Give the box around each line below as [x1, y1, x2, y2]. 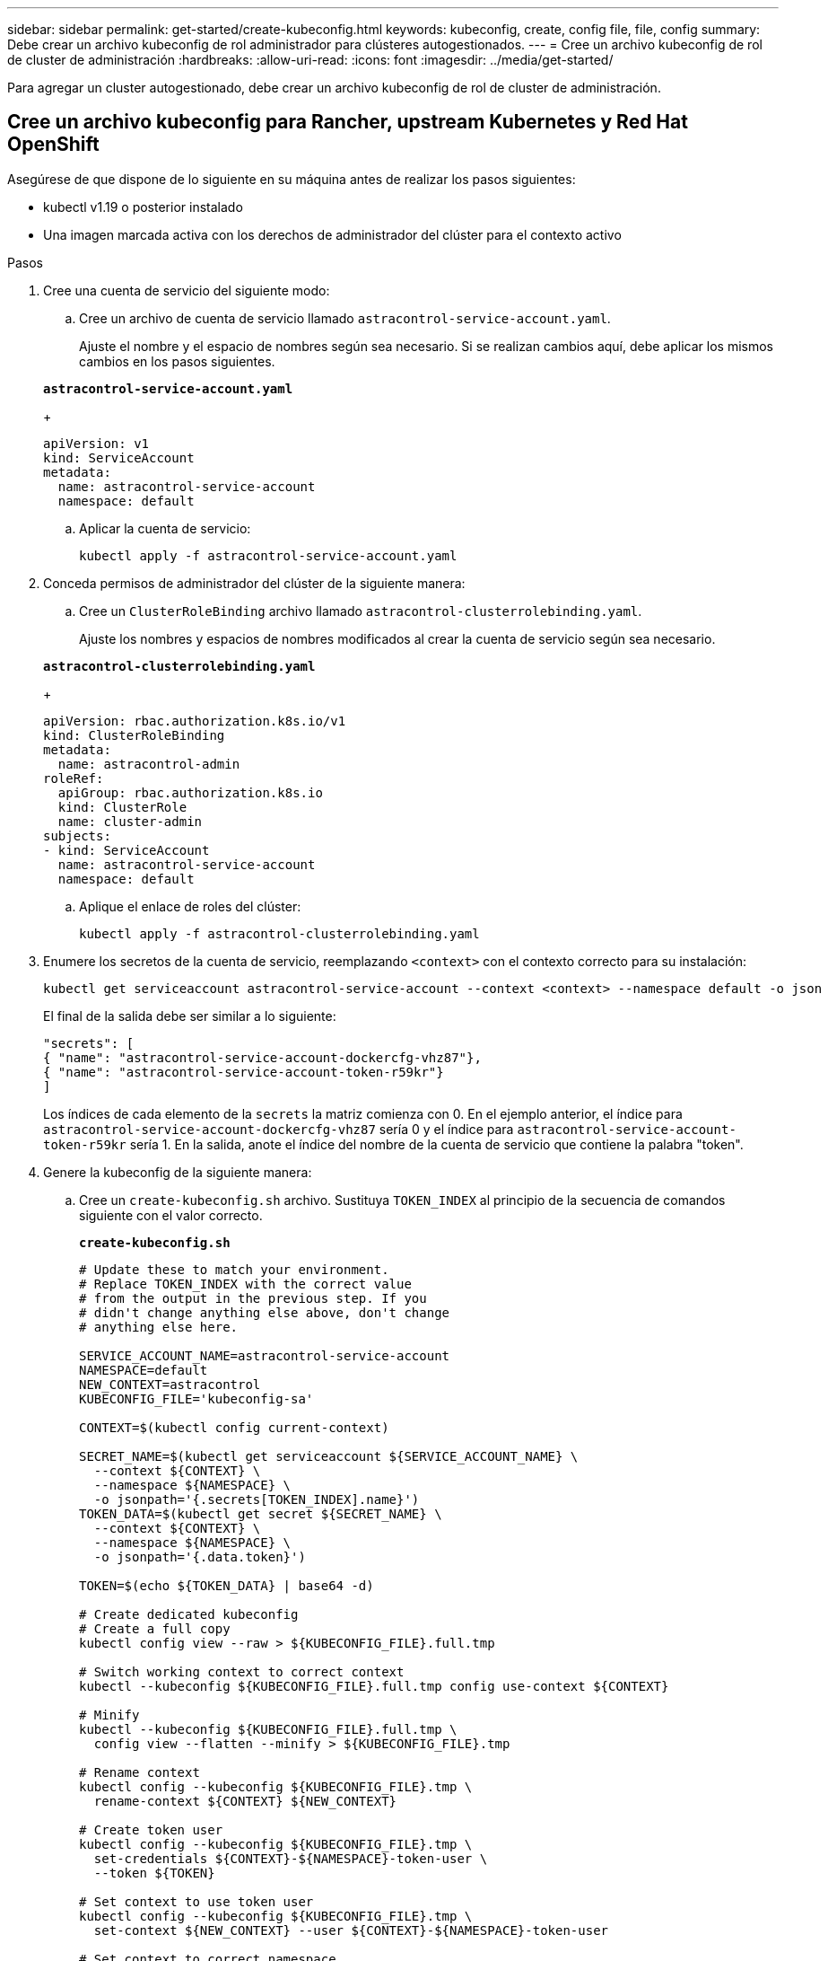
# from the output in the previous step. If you [79, 1290, 427, 1306]
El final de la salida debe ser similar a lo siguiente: [43, 1007, 336, 1024]
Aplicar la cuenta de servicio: [79, 520, 251, 536]
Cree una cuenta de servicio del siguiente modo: [43, 282, 330, 298]
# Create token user [79, 1822, 223, 1837]
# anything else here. [79, 1319, 239, 1334]
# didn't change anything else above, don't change [79, 1305, 450, 1320]
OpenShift [7, 133, 100, 156]
